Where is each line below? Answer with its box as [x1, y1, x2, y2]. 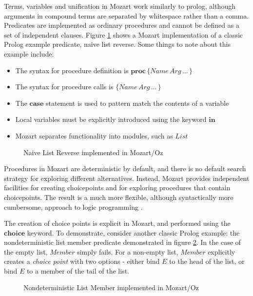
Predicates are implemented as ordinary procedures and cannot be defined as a [4, 20, 239, 30]
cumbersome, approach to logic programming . [4, 201, 143, 212]
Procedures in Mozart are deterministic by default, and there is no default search [4, 163, 246, 174]
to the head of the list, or [169, 256, 245, 266]
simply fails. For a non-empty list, [77, 246, 178, 257]
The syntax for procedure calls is [15, 81, 114, 92]
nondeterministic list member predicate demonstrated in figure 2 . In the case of [4, 237, 241, 247]
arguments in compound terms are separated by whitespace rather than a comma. [4, 10, 249, 20]
